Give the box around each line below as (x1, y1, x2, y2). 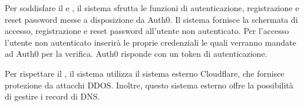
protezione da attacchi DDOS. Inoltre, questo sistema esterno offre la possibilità (5, 78, 293, 91)
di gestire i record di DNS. (5, 90, 100, 102)
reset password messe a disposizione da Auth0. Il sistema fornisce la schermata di (5, 13, 298, 25)
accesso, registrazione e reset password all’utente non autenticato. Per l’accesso (5, 25, 289, 37)
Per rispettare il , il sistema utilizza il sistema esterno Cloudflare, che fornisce (5, 67, 285, 79)
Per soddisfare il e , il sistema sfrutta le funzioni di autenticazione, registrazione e (5, 2, 299, 13)
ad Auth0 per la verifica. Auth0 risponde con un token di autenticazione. (5, 47, 267, 60)
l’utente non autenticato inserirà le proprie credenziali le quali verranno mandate (5, 36, 296, 48)
